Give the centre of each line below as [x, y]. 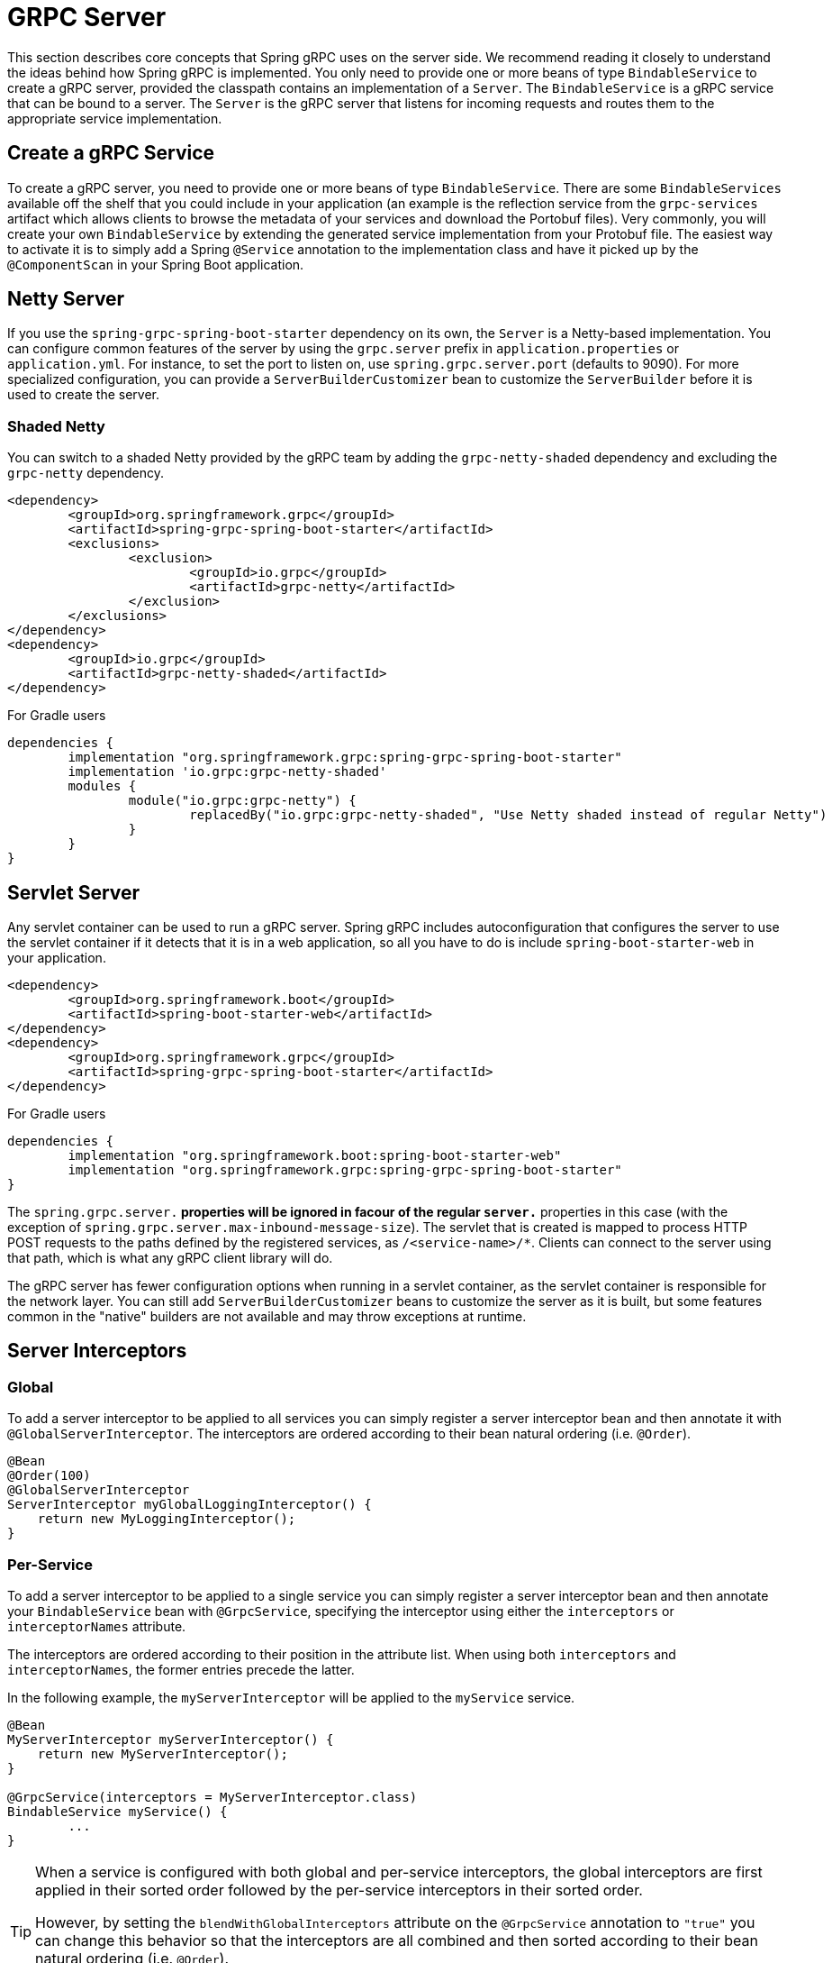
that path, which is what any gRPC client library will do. [170, 1258]
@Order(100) [49, 1476]
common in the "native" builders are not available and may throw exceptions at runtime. [267, 1317]
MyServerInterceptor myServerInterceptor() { [171, 1739]
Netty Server [66, 299]
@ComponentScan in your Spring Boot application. [156, 264]
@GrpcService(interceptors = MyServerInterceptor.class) [213, 1797]
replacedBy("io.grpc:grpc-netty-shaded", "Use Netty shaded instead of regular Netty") [508, 815]
